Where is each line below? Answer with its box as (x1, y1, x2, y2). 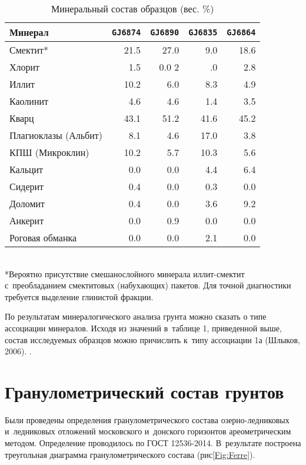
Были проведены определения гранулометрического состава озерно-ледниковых (5, 413, 290, 426)
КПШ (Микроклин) (9, 145, 89, 159)
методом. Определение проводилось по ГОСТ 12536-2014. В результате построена (5, 437, 301, 449)
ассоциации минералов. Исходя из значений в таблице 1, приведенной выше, (5, 321, 282, 334)
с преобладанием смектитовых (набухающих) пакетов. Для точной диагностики (5, 279, 291, 291)
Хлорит (9, 60, 40, 74)
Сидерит (9, 180, 44, 193)
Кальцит (9, 162, 44, 176)
